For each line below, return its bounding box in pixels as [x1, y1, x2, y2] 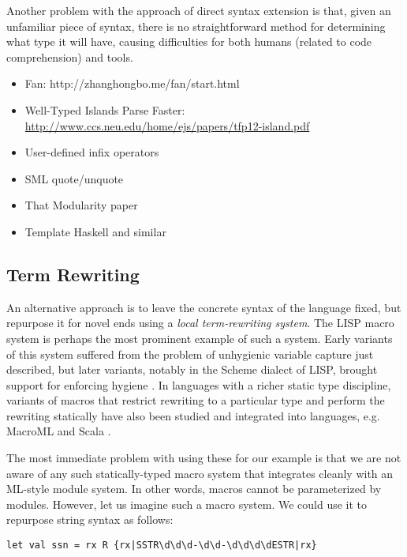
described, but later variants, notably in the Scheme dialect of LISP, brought [6, 361, 378, 378]
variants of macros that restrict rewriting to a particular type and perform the [6, 392, 385, 408]
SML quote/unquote [24, 170, 124, 186]
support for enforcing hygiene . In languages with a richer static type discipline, [6, 376, 391, 393]
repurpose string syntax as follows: [6, 511, 174, 528]
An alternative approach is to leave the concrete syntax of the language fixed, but [6, 299, 401, 315]
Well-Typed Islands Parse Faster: [24, 101, 185, 118]
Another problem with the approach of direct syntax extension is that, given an [6, 2, 391, 18]
